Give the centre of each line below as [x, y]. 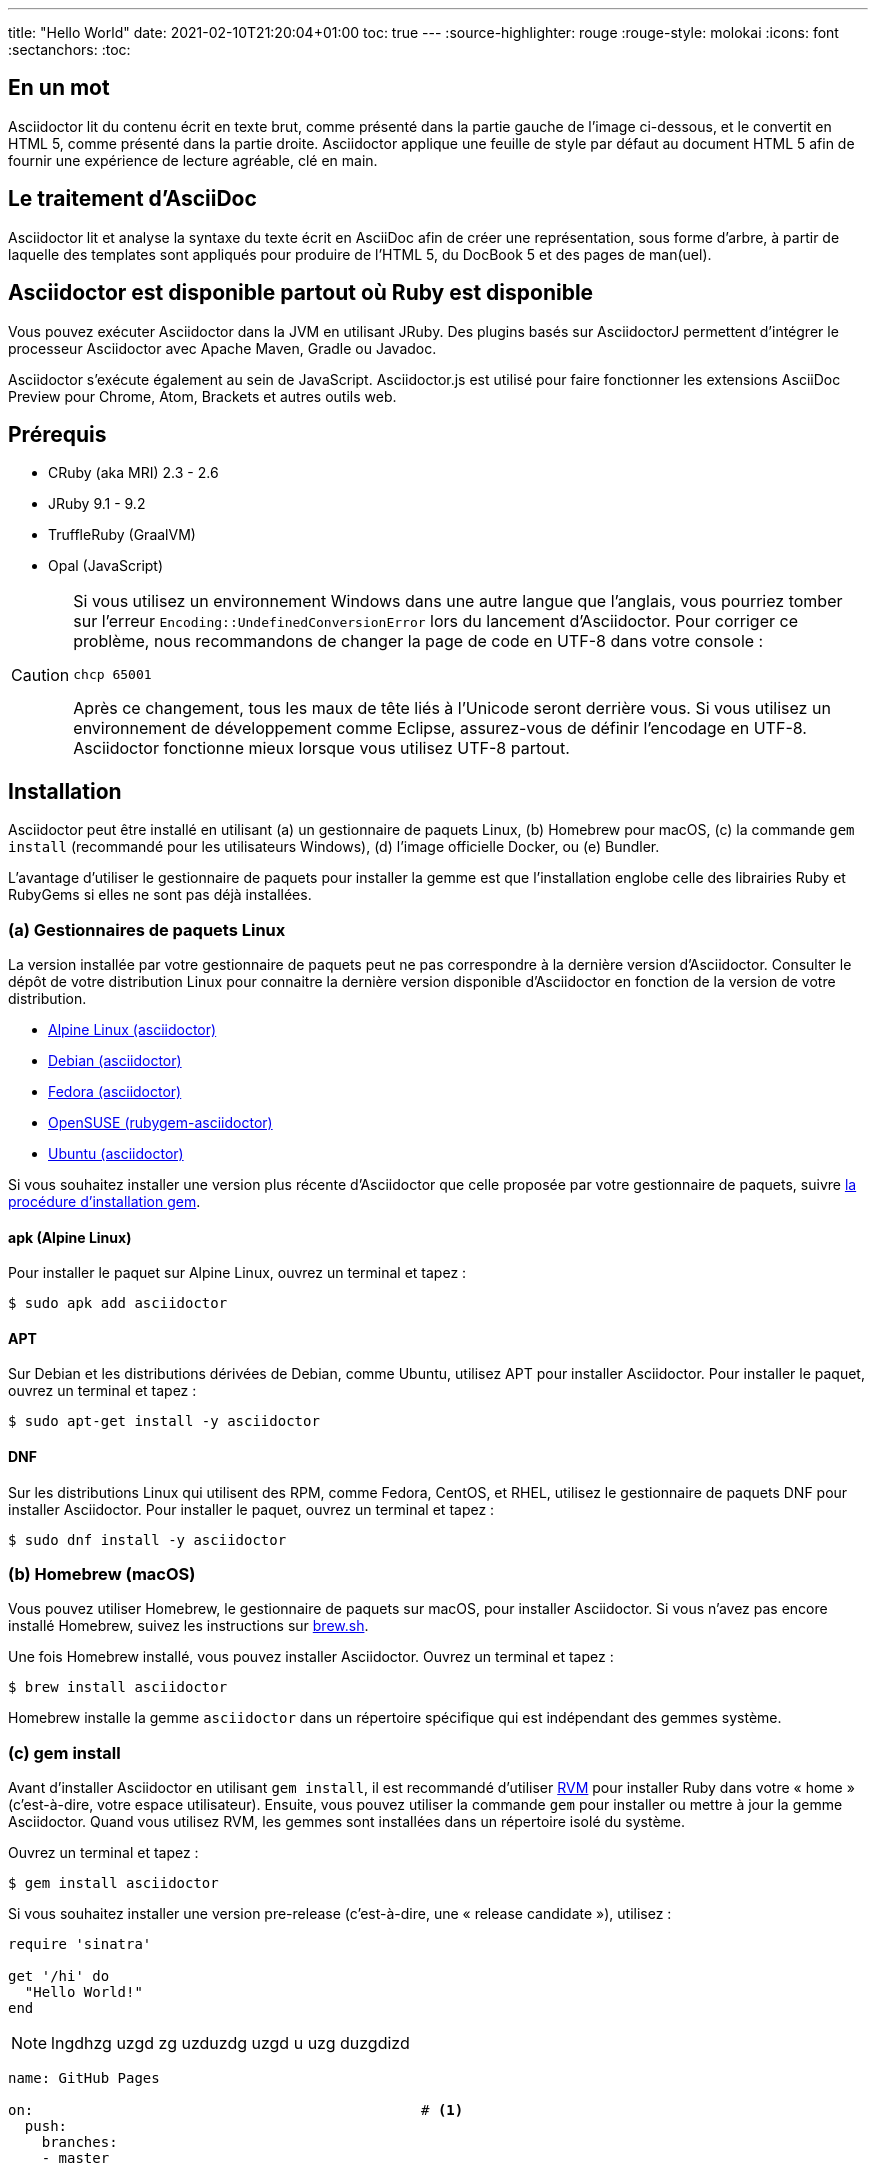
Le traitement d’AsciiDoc [132, 199]
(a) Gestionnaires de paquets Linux [147, 929]
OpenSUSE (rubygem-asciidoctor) [160, 1122]
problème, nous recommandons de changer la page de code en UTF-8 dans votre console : [418, 641]
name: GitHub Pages [84, 2078]
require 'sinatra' [80, 1944]
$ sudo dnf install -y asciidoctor [147, 1539]
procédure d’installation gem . [104, 1201]
